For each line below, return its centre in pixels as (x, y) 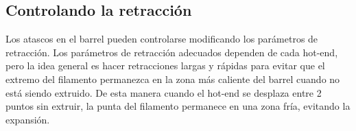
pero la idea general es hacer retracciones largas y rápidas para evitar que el (165, 65)
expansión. (28, 119)
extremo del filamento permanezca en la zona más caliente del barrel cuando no (173, 79)
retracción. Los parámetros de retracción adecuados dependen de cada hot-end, (172, 52)
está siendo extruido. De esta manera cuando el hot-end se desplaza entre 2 (164, 92)
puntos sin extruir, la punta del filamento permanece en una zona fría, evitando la (178, 106)
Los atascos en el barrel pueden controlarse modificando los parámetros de (162, 39)
